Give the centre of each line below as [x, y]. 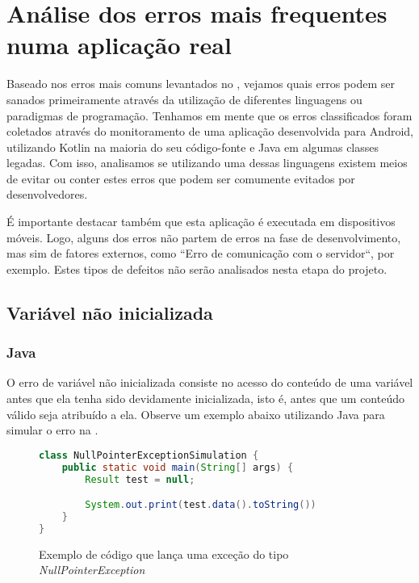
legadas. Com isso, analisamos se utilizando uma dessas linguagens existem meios [207, 163]
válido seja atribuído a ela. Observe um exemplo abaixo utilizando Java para [196, 414]
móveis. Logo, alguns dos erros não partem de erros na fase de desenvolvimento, [204, 237]
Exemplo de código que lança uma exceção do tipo [164, 554]
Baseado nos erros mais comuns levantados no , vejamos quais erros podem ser [201, 84]
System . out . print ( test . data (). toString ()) [201, 505]
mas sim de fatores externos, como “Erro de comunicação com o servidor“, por [201, 253]
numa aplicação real [119, 45]
